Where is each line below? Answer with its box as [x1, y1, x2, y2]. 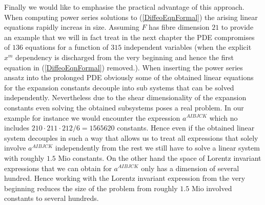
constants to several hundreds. [4, 193, 99, 203]
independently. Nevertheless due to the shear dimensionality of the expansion [4, 92, 247, 103]
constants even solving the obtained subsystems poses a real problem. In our [4, 102, 244, 113]
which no [209, 112, 238, 123]
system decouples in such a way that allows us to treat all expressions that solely [4, 132, 258, 143]
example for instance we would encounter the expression [4, 112, 180, 123]
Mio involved [191, 182, 232, 193]
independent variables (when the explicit [124, 42, 252, 52]
